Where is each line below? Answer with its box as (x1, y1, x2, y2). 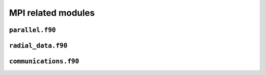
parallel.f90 (9, 26, 56, 34)
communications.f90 (9, 57, 79, 65)
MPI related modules (9, 7, 95, 18)
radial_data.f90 (9, 42, 68, 50)
